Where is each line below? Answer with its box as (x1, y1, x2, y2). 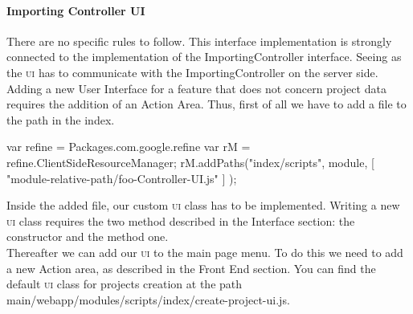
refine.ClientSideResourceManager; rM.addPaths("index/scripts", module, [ (6, 153, 374, 170)
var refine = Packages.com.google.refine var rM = (6, 138, 251, 155)
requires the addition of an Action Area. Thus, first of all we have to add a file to (6, 96, 407, 112)
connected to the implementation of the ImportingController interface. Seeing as (6, 48, 402, 65)
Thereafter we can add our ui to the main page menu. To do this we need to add (6, 243, 403, 260)
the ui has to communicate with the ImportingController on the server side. (6, 63, 378, 80)
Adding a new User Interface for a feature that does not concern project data (6, 80, 386, 96)
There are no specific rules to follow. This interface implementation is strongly (6, 32, 392, 49)
